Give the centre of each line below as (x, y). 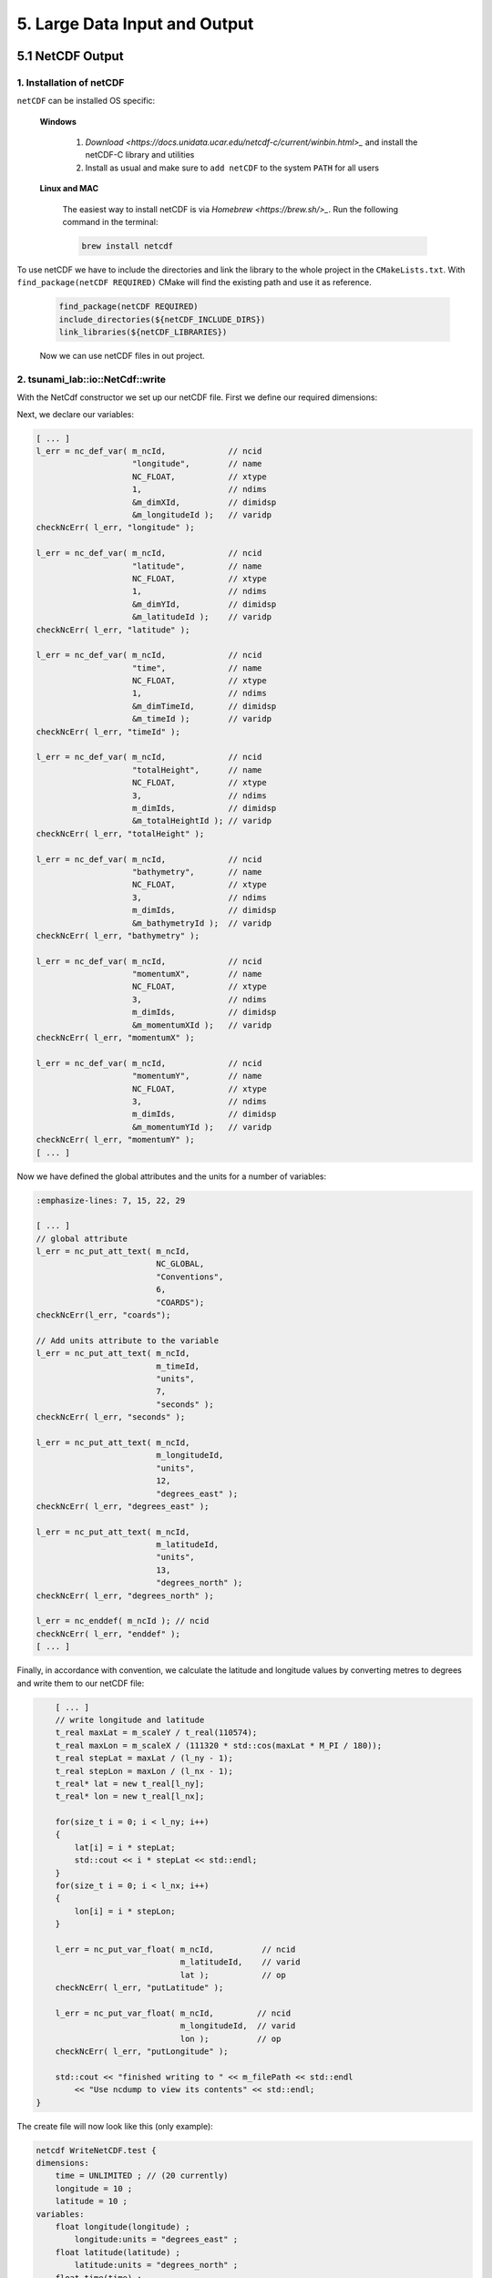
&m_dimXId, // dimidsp (205, 502)
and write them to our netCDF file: (81, 1683)
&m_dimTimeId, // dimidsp (205, 706)
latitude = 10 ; (91, 2201)
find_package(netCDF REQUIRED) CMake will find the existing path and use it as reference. (195, 282)
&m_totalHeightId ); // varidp (202, 821)
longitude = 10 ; (94, 2188)
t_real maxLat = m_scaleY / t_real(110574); (156, 1733)
